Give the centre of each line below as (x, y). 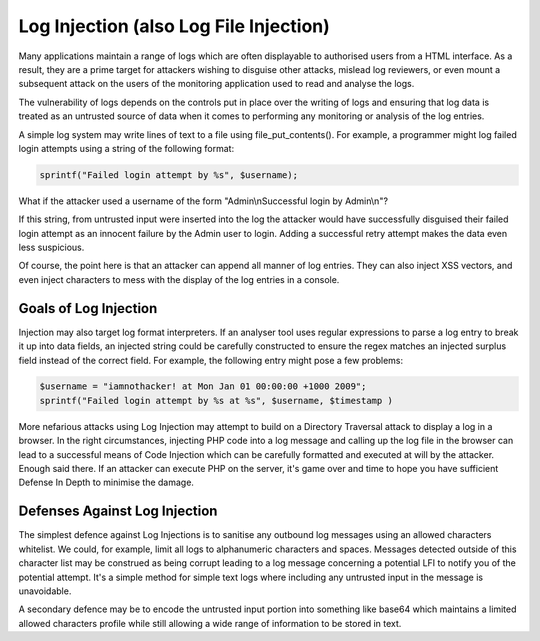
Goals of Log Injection (88, 308)
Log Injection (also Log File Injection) (174, 26)
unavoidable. (45, 591)
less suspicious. (51, 247)
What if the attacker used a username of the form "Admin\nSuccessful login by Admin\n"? (203, 201)
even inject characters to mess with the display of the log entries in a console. (179, 279)
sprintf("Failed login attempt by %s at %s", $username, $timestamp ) (216, 400)
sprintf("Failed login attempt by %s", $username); (169, 174)
